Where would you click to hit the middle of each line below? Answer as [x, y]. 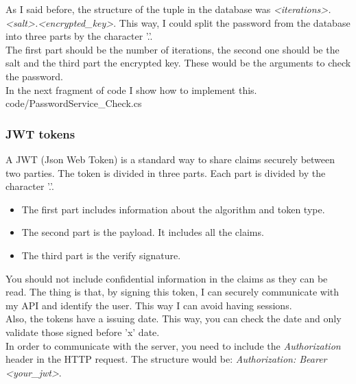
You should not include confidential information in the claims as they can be [167, 278]
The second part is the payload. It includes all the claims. [143, 232]
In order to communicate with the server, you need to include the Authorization [173, 345]
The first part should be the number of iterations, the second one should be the [173, 49]
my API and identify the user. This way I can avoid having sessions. [149, 305]
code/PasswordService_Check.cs [74, 103]
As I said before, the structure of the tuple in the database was [138, 9]
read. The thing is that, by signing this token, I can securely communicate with [173, 292]
